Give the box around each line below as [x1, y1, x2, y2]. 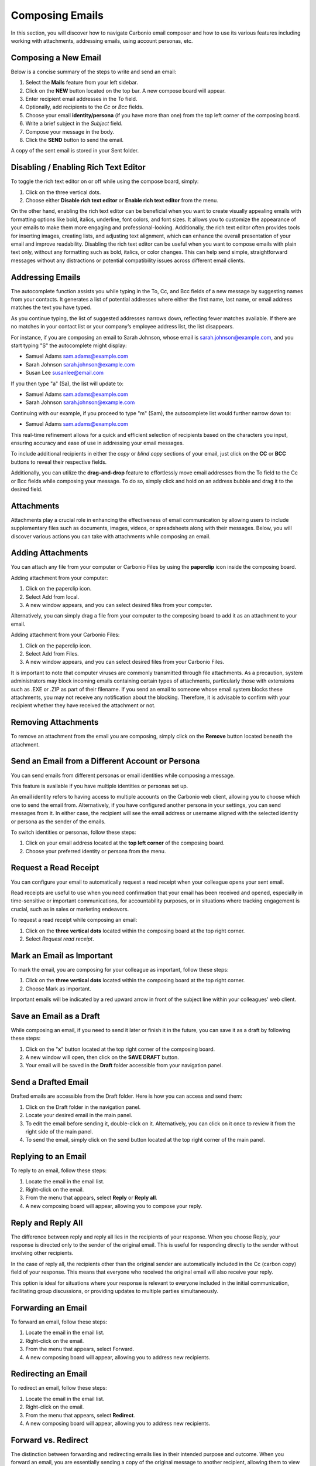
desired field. [11, 486, 43, 493]
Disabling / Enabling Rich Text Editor [11, 162, 146, 172]
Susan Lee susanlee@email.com [25, 369, 104, 376]
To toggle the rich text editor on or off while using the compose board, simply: [11, 178, 199, 185]
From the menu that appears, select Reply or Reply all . [25, 1194, 157, 1202]
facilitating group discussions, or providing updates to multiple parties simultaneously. [11, 1288, 219, 1295]
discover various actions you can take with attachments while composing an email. [11, 532, 211, 539]
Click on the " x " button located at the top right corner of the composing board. [25, 1046, 215, 1053]
